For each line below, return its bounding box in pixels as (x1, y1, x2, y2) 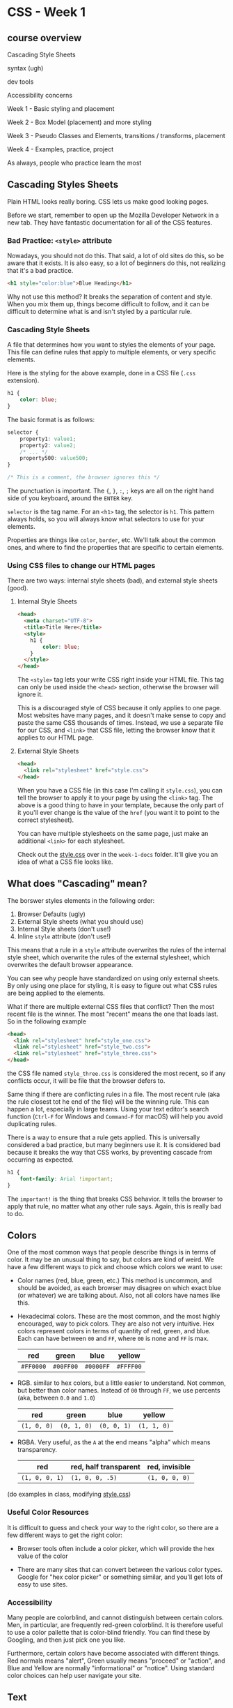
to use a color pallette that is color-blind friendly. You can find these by (7, 1628, 211, 1637)
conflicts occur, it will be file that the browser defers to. (7, 1077, 166, 1085)
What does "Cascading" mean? (7, 878, 147, 890)
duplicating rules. (7, 1120, 57, 1128)
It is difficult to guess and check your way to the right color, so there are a (7, 1523, 219, 1531)
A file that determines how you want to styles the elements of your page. (7, 340, 216, 349)
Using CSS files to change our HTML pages (7, 560, 156, 570)
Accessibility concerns (7, 91, 73, 99)
